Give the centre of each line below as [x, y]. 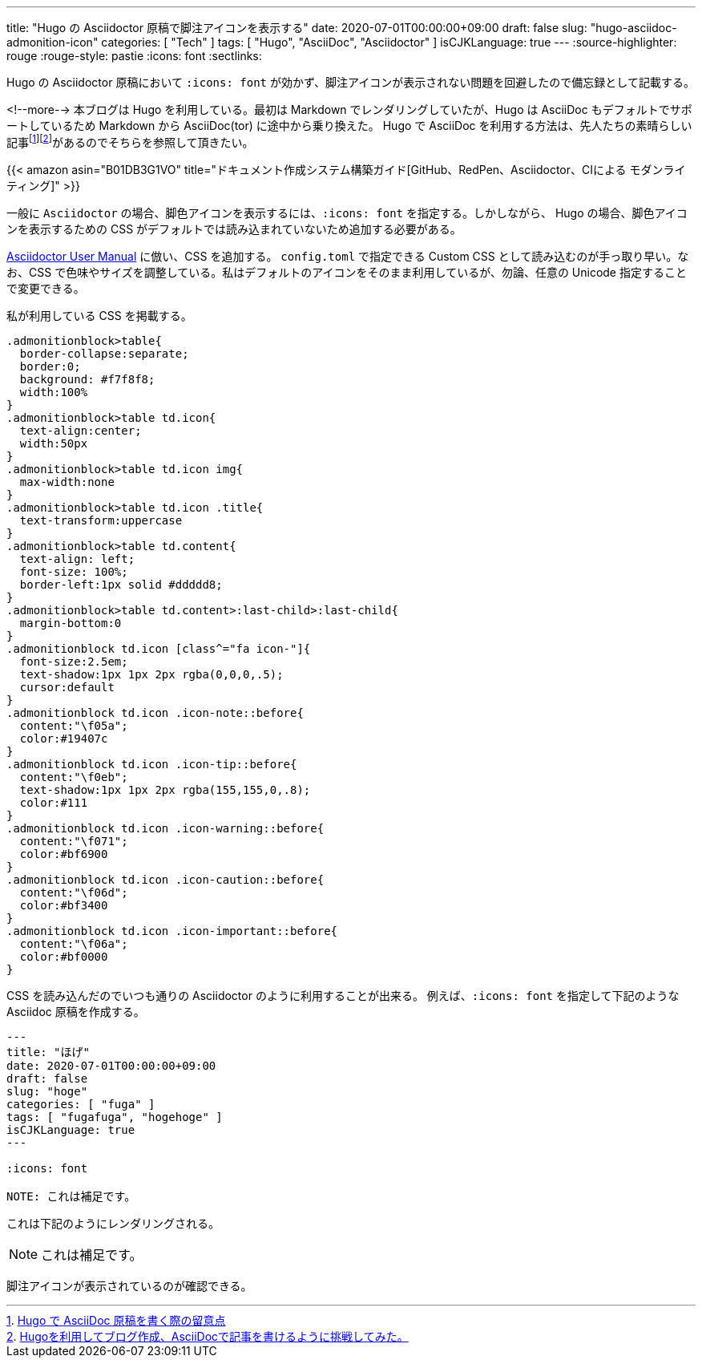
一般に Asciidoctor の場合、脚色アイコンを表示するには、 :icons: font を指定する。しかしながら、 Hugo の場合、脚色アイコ [347, 212]
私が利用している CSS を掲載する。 [99, 315]
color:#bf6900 [64, 854]
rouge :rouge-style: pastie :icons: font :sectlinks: [134, 56]
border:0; [50, 366]
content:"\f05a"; [74, 725]
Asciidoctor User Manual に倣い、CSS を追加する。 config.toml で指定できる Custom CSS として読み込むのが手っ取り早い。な [348, 256]
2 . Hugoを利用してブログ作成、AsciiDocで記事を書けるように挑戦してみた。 [208, 1336]
